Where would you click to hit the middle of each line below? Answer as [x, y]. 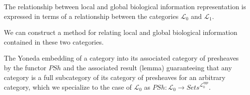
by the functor [25, 67]
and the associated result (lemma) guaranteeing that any [148, 67]
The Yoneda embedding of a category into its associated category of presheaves [121, 58]
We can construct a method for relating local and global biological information [121, 32]
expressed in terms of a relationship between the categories [91, 16]
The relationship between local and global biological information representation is [125, 6]
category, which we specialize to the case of [68, 87]
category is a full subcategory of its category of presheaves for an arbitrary [115, 77]
